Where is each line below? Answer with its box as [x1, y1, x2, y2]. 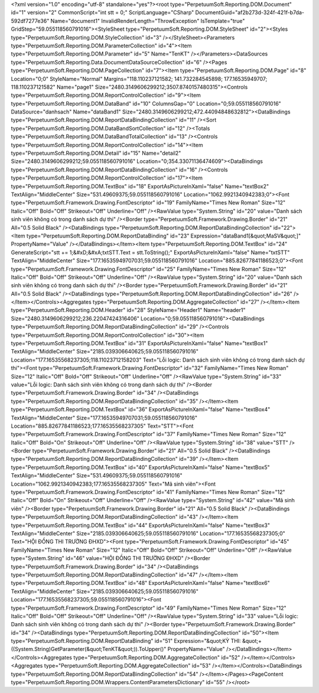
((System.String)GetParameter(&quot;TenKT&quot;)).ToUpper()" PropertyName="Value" [11, 646, 225, 653]
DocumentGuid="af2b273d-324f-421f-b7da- [195, 9, 304, 16]
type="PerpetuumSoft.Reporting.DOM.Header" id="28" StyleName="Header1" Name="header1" [11, 307, 246, 314]
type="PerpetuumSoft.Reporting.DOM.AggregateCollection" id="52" [73, 653, 240, 661]
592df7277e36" [11, 17, 50, 24]
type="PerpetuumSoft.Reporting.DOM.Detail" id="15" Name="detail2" [11, 149, 181, 157]
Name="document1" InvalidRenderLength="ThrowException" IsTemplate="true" [50, 17, 245, 24]
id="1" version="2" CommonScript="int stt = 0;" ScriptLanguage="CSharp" [11, 9, 194, 16]
